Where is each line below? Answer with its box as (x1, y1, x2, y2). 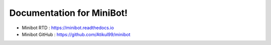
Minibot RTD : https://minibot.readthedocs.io (22, 25, 114, 31)
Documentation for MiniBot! (9, 7, 128, 18)
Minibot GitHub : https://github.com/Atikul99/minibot (22, 31, 130, 37)
